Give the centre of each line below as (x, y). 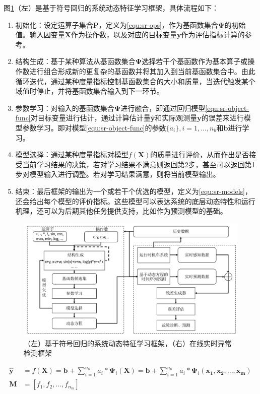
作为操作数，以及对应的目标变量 (124, 35)
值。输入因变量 (40, 35)
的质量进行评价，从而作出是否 (200, 154)
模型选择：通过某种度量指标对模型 (72, 154)
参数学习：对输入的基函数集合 (65, 108)
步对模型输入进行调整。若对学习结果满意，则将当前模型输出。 (118, 174)
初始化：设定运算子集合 (54, 24)
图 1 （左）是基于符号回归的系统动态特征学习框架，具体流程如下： (111, 8)
